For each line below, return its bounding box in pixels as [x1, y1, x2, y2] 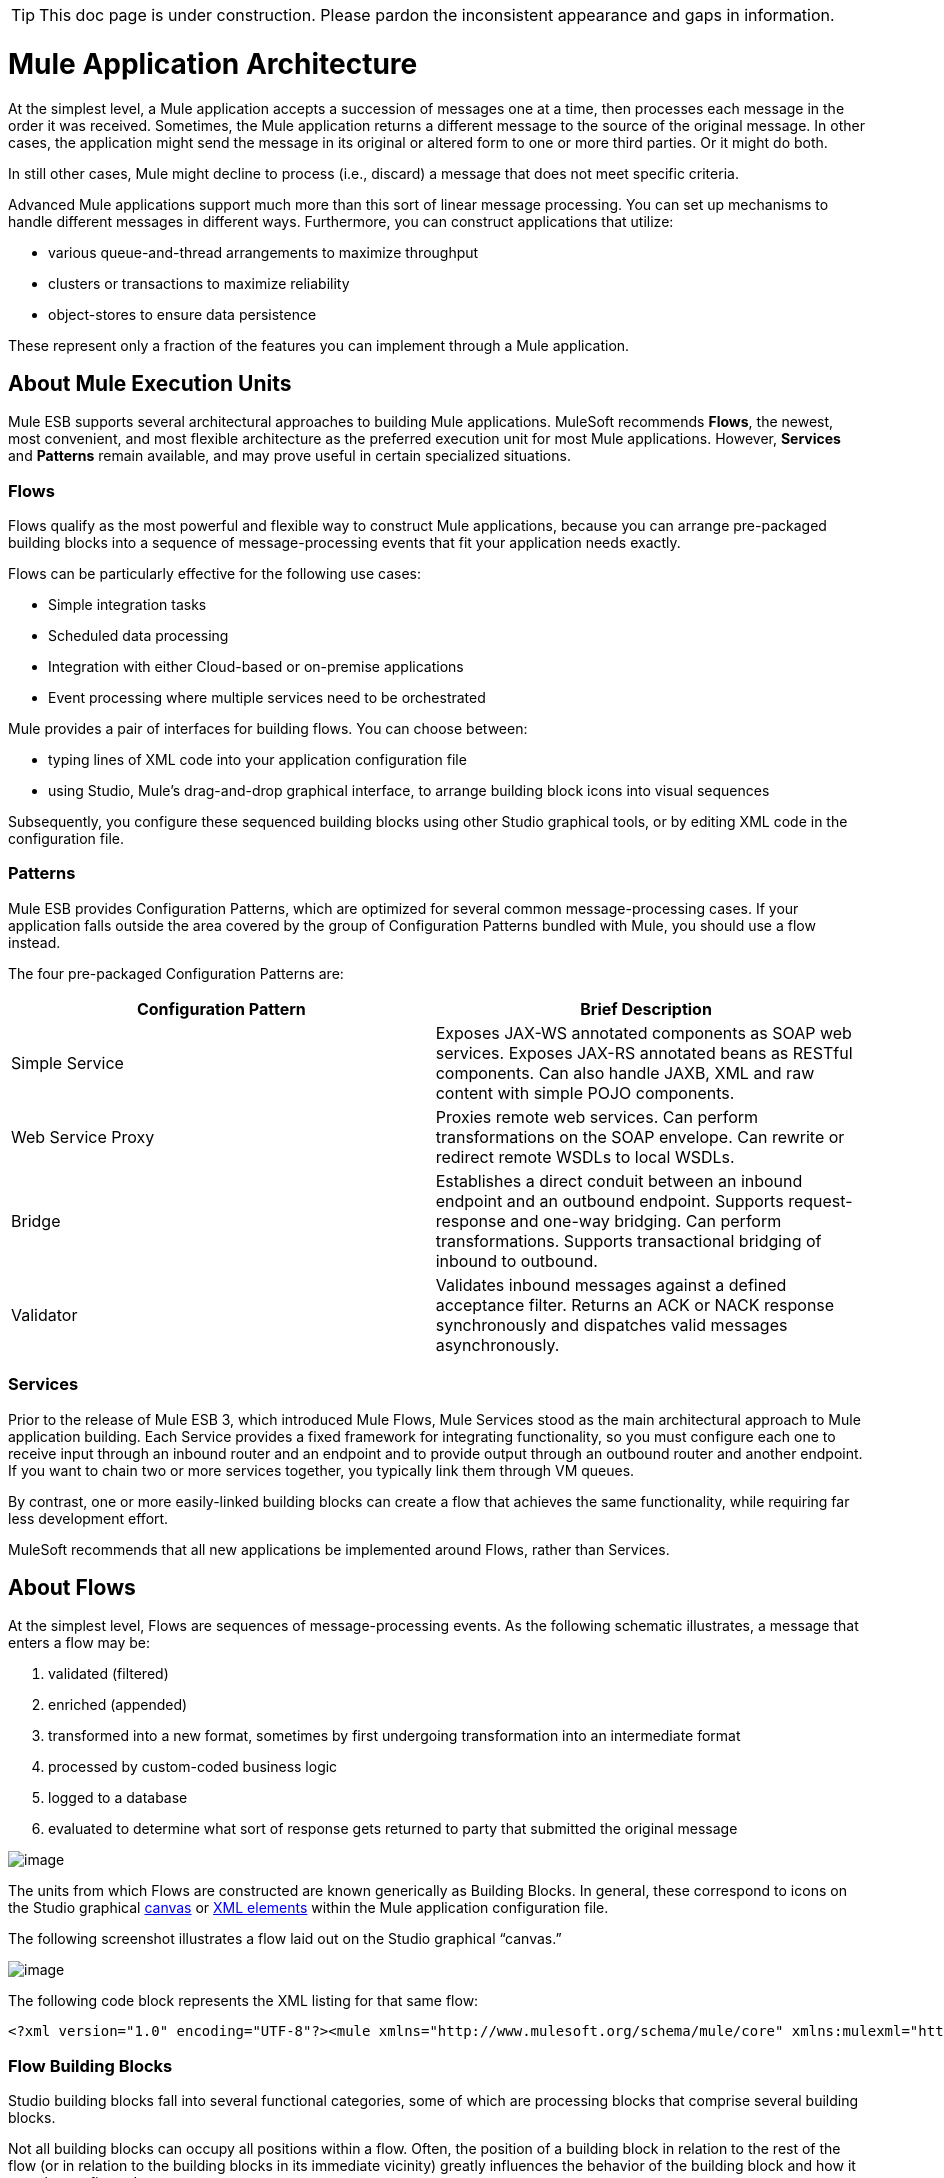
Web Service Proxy [11, 1126, 155, 1147]
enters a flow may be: [8, 1634, 151, 1652]
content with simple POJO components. [435, 1082, 735, 1103]
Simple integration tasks [48, 596, 207, 614]
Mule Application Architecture [8, 46, 418, 81]
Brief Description [580, 998, 712, 1019]
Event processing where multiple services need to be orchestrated [48, 689, 486, 707]
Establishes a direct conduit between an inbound [435, 1170, 803, 1191]
